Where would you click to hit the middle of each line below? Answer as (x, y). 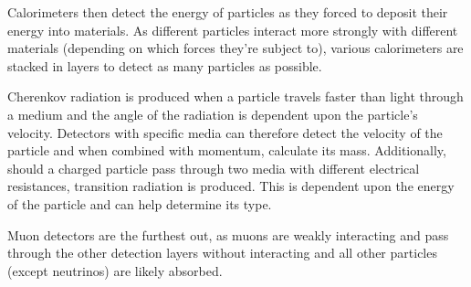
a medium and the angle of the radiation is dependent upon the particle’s (213, 114)
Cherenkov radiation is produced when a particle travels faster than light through (235, 96)
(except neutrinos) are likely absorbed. (115, 270)
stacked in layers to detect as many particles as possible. (165, 65)
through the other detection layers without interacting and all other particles (222, 253)
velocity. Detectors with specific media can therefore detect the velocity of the (225, 132)
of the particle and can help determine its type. (140, 203)
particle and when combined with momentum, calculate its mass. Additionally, (227, 150)
